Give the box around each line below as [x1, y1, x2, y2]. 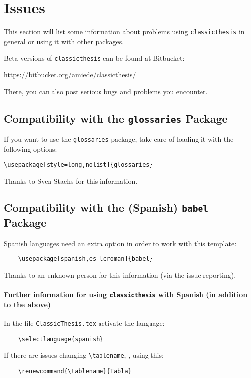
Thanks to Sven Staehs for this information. [4, 175, 138, 186]
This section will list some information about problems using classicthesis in [4, 26, 245, 37]
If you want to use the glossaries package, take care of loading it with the [4, 134, 234, 144]
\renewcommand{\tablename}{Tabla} [18, 367, 132, 375]
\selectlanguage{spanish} [18, 335, 103, 343]
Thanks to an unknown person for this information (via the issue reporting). [4, 269, 236, 280]
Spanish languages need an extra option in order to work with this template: [4, 238, 237, 248]
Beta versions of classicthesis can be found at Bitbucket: [4, 53, 185, 63]
